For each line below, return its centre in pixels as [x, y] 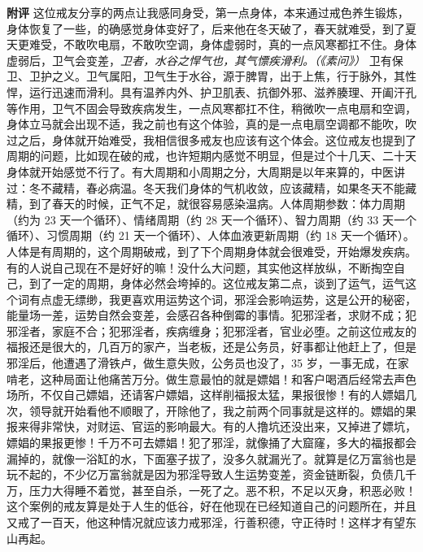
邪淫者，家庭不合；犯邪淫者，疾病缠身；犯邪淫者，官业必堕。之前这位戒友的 [211, 330]
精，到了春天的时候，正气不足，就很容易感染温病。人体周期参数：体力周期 [206, 204]
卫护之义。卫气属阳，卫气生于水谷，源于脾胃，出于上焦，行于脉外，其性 [222, 76]
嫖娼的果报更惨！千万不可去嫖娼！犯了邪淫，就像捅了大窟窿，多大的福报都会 [211, 443]
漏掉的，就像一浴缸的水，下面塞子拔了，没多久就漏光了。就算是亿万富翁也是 [211, 458]
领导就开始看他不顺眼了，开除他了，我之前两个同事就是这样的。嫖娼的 [217, 410]
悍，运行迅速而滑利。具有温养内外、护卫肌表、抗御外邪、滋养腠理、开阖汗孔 [211, 91]
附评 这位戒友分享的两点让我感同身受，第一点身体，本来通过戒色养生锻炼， [208, 12]
